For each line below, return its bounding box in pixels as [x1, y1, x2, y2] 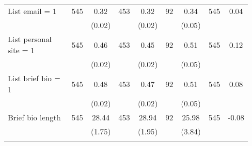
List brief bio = [8, 73, 61, 84]
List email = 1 [8, 5, 57, 16]
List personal [8, 33, 52, 44]
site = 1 [8, 44, 35, 56]
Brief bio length [8, 112, 61, 123]
